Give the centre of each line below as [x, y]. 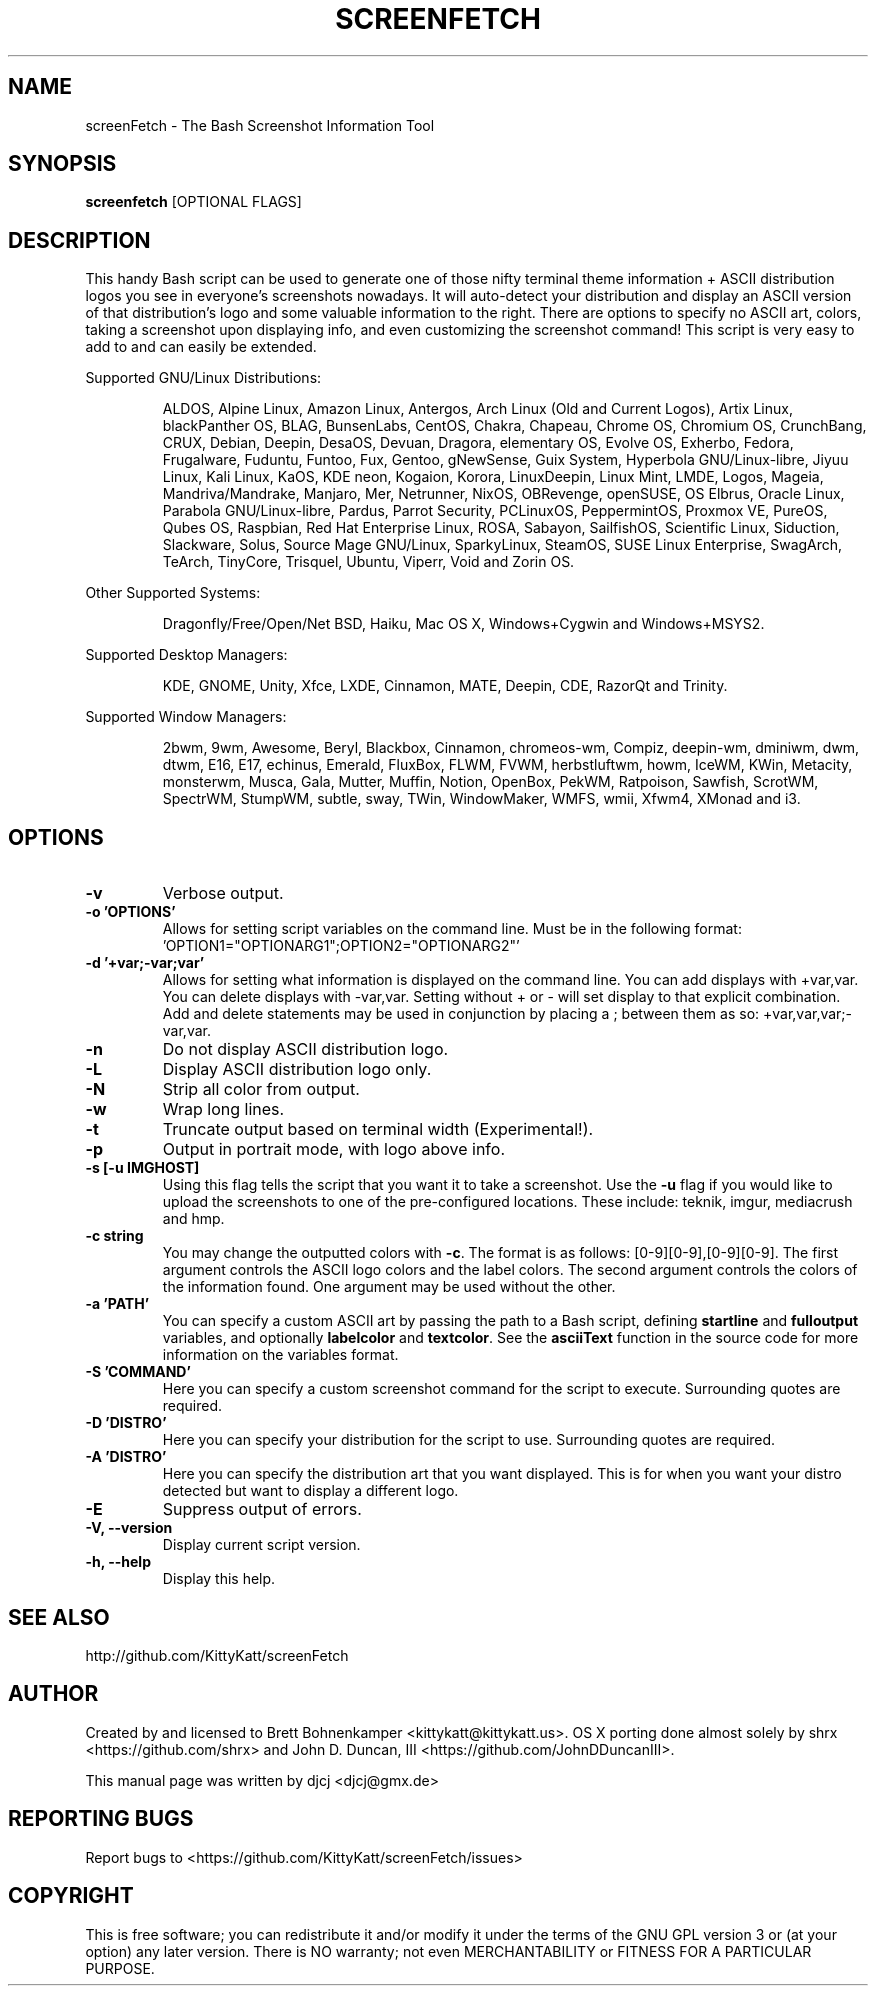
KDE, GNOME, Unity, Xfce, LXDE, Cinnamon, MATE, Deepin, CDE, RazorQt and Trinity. [445, 686]
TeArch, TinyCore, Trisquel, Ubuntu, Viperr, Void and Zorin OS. [368, 562]
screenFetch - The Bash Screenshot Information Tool [260, 125]
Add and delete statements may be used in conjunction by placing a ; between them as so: [461, 1014]
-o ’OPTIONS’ [130, 912]
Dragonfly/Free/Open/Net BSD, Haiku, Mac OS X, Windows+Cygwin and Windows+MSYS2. [463, 624]
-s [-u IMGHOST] [142, 1168]
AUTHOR [53, 1694]
